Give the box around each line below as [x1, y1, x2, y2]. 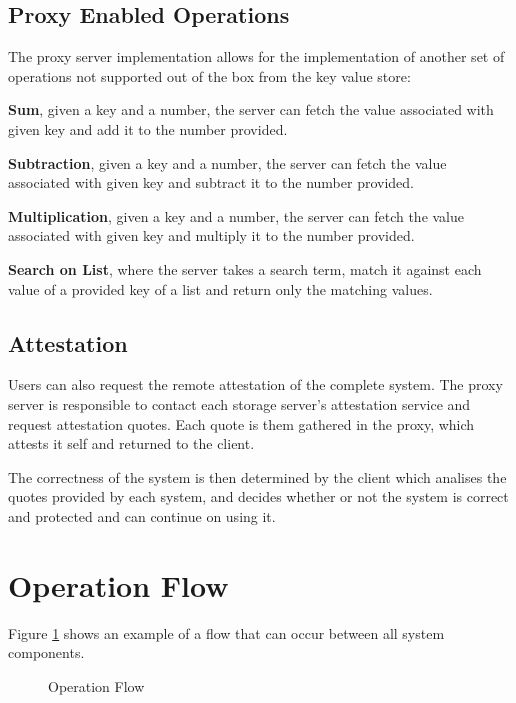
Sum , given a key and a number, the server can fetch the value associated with [8, 99, 494, 120]
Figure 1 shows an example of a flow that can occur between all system [8, 622, 445, 643]
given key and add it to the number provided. [8, 118, 288, 139]
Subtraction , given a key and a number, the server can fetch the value [8, 152, 447, 173]
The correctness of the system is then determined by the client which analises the [8, 466, 507, 487]
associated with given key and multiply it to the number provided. [8, 225, 415, 246]
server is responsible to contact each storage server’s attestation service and [8, 393, 471, 414]
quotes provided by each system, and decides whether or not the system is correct [8, 486, 509, 507]
